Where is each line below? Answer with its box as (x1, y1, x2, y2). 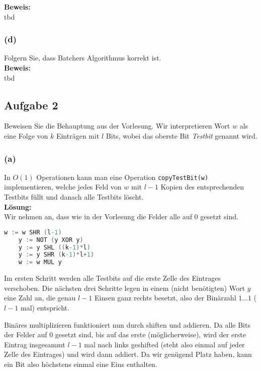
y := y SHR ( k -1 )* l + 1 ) (18, 251, 95, 259)
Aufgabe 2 (4, 97, 58, 112)
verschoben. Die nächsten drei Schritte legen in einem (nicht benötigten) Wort (4, 282, 245, 293)
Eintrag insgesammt (4, 339, 65, 349)
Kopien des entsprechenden (160, 181, 244, 192)
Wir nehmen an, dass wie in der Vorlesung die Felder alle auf (4, 211, 192, 222)
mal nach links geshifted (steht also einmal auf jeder (84, 339, 245, 349)
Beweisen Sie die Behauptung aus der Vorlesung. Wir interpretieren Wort (4, 120, 230, 131)
